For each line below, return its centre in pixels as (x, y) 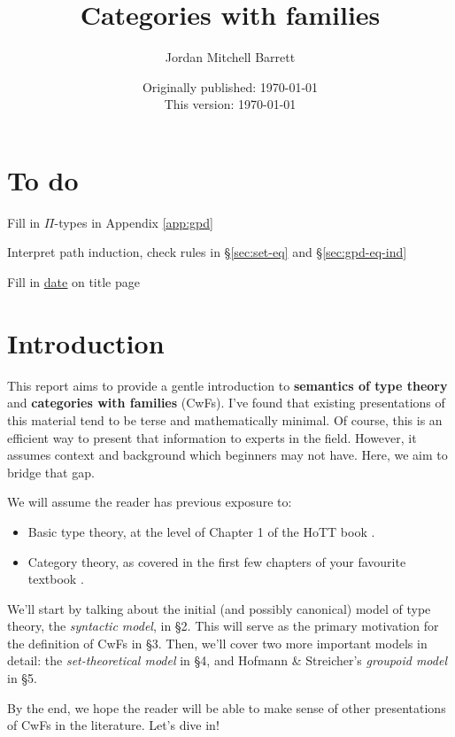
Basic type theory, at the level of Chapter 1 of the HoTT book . (201, 531)
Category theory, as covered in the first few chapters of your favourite (217, 561)
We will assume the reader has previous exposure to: (150, 502)
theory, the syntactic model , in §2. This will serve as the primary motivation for (223, 626)
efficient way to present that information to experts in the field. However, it (212, 437)
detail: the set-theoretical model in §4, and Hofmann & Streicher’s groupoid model (227, 660)
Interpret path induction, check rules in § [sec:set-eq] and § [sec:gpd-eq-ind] (207, 252)
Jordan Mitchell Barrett (230, 57)
